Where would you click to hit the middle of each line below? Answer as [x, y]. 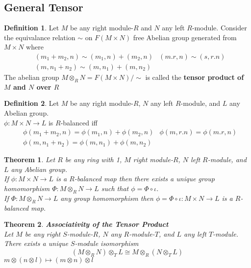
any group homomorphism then [107, 198]
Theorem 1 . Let [30, 159]
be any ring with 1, [93, 159]
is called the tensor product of [195, 77]
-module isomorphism [107, 243]
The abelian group [32, 77]
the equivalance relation [40, 37]
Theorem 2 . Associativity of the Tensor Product [86, 224]
